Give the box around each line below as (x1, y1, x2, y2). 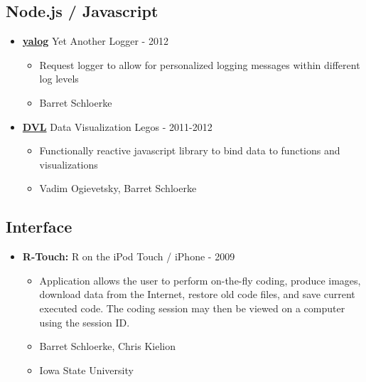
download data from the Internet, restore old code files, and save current (39, 287, 355, 302)
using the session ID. (39, 314, 130, 329)
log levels (39, 71, 79, 86)
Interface (6, 216, 72, 238)
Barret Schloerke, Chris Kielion (39, 339, 176, 354)
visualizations (39, 156, 98, 171)
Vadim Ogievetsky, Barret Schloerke (39, 181, 197, 196)
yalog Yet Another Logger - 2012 (22, 33, 168, 48)
